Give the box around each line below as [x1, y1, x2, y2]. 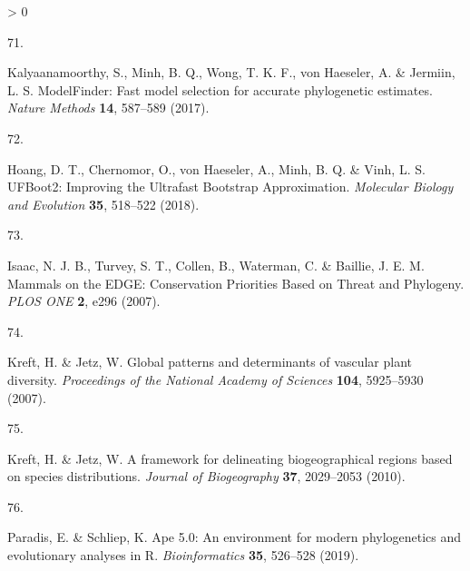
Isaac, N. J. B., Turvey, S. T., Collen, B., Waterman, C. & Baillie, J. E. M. [7, 255, 425, 274]
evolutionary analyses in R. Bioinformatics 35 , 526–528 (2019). [7, 546, 359, 565]
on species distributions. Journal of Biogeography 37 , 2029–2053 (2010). [7, 467, 406, 486]
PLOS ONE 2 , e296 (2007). [7, 291, 161, 310]
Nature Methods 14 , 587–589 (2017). [7, 98, 210, 117]
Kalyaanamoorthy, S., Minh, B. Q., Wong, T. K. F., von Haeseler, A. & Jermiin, [7, 63, 455, 82]
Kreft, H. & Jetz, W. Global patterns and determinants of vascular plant [7, 352, 412, 371]
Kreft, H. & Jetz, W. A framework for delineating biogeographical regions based [7, 448, 453, 468]
